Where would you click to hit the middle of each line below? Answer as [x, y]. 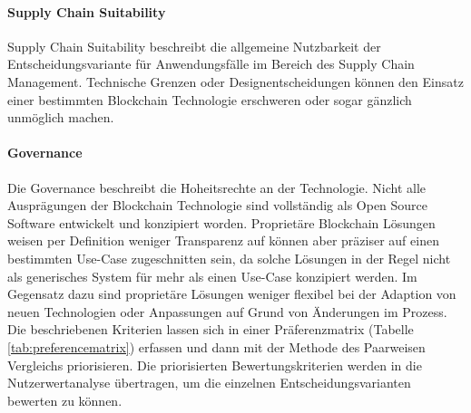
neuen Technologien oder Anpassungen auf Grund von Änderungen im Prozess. [227, 311]
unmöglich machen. [61, 117]
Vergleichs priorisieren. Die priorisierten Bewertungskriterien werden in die [215, 365]
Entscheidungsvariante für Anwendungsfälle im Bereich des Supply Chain [211, 64]
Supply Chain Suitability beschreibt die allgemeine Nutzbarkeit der [194, 46]
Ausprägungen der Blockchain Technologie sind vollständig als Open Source [218, 205]
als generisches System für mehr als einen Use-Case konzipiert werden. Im [212, 276]
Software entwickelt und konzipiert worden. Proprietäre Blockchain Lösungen [221, 222]
